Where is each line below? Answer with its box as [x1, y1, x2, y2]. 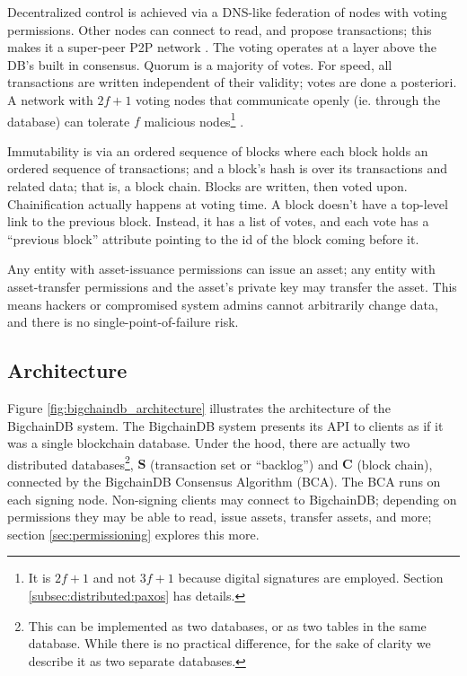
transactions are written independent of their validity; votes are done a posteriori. [7, 73, 457, 92]
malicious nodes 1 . [144, 109, 244, 130]
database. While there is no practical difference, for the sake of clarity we [28, 634, 431, 653]
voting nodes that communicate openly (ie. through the [136, 90, 441, 109]
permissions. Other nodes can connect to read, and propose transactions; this [7, 20, 432, 39]
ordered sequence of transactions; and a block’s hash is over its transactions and [7, 159, 448, 178]
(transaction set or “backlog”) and [149, 454, 339, 473]
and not [93, 568, 137, 587]
